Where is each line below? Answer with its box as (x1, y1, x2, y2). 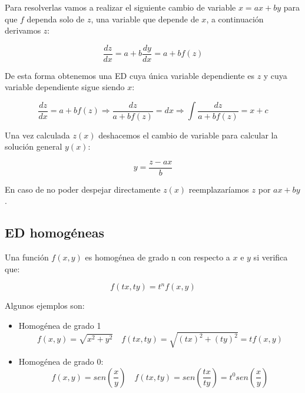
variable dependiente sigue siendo (5, 81, 125, 93)
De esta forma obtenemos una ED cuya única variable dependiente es (5, 69, 254, 81)
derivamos (5, 24, 41, 37)
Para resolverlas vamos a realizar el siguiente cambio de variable (5, 1, 236, 13)
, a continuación (206, 12, 264, 25)
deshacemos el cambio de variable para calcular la (98, 128, 278, 141)
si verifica (253, 251, 288, 263)
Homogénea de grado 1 (18, 319, 101, 332)
